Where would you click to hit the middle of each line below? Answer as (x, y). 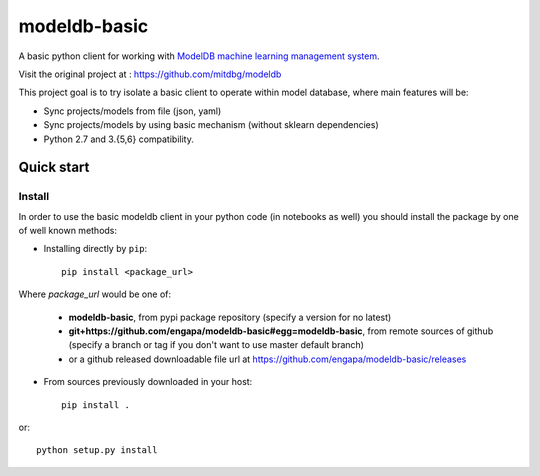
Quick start (54, 167)
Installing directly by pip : (95, 249)
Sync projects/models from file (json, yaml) (132, 111)
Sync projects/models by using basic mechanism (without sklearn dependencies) (211, 125)
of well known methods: (68, 231)
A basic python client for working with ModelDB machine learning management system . (199, 56)
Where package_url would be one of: (95, 294)
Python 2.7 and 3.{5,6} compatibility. (118, 139)
